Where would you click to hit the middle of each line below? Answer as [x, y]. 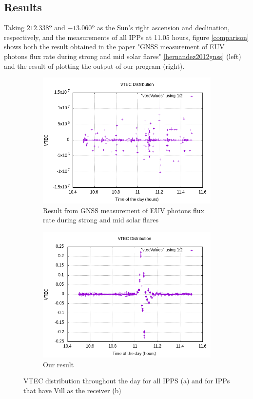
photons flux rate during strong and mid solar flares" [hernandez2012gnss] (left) [123, 56]
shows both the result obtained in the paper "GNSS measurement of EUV [114, 47]
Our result [58, 364]
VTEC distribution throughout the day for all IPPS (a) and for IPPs [127, 381]
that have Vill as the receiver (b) [72, 390]
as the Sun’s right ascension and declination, [163, 28]
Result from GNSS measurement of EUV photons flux [124, 210]
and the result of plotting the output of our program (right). [94, 66]
